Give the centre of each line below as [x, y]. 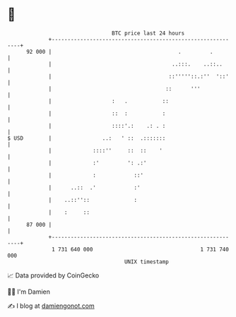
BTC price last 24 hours [148, 33]
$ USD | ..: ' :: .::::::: [87, 138]
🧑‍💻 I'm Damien [29, 292]
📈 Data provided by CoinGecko [53, 275]
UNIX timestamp [147, 262]
